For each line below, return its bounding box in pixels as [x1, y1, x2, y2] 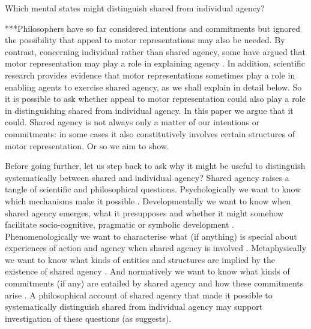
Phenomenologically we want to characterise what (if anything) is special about [5, 230, 297, 242]
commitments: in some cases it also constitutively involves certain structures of [5, 127, 295, 140]
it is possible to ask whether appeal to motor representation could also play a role [5, 92, 306, 105]
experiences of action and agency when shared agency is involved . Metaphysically [5, 242, 307, 254]
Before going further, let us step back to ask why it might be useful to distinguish [5, 159, 306, 172]
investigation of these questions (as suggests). [5, 312, 172, 324]
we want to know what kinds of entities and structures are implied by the [5, 253, 275, 265]
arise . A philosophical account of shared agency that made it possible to [5, 288, 273, 301]
